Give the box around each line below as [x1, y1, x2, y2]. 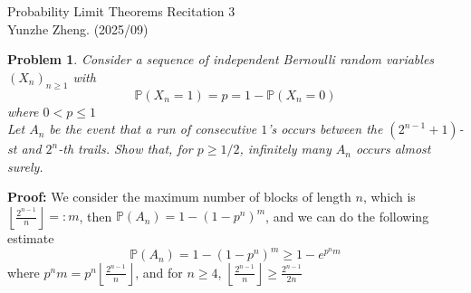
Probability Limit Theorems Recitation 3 [7, 2, 235, 20]
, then [79, 206, 112, 225]
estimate [7, 228, 54, 247]
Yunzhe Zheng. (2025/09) [7, 19, 149, 38]
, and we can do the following [265, 206, 429, 225]
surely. [7, 156, 43, 175]
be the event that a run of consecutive [49, 119, 257, 138]
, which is [362, 187, 416, 206]
